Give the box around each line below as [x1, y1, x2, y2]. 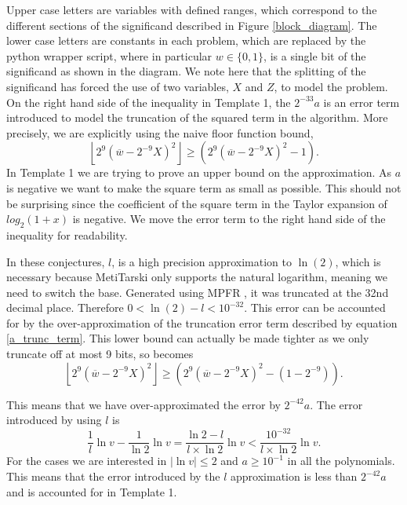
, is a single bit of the [263, 47, 366, 64]
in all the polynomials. [287, 452, 395, 469]
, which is [335, 253, 381, 269]
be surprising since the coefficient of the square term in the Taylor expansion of [6, 195, 387, 211]
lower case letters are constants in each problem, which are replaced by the [6, 32, 366, 49]
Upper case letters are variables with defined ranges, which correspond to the [6, 2, 377, 17]
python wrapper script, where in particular [6, 47, 213, 64]
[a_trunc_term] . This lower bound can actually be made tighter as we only [6, 330, 369, 346]
